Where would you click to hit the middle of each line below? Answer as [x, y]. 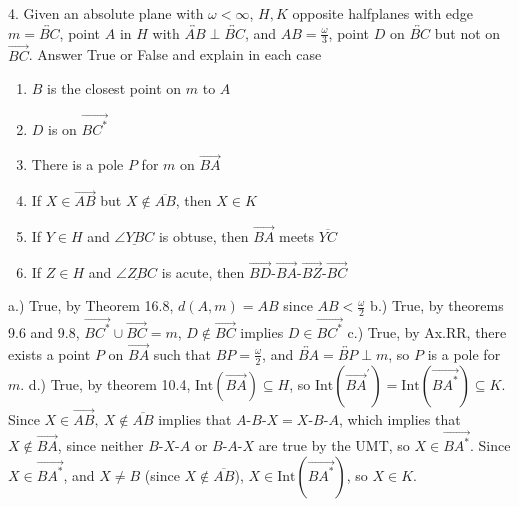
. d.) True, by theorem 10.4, [105, 383]
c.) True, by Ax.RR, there [427, 331]
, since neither [100, 445]
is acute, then [203, 271]
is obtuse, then [203, 235]
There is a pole [77, 164]
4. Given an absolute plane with [106, 13]
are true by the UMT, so [334, 445]
